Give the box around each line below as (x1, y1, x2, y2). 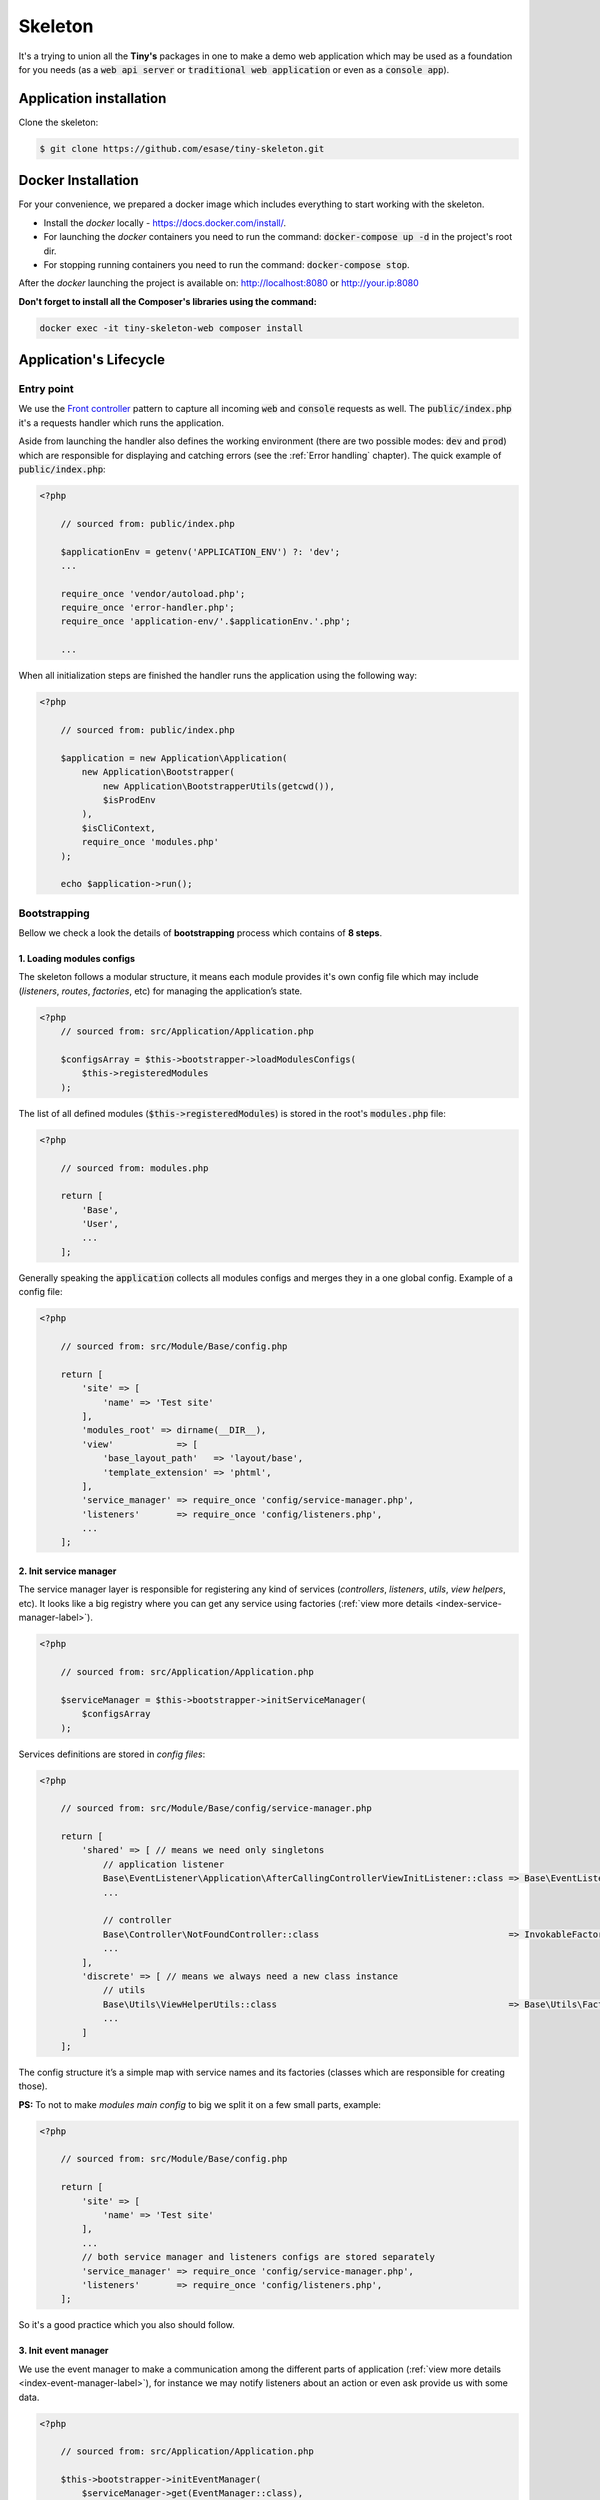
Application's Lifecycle (18, 351, 165, 369)
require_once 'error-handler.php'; (60, 602, 235, 614)
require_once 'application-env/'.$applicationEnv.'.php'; (60, 616, 351, 627)
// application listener (102, 1858, 225, 1870)
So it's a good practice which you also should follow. (18, 2319, 235, 2331)
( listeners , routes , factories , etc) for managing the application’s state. (18, 985, 303, 997)
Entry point (18, 382, 74, 396)
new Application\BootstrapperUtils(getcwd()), (102, 780, 335, 792)
